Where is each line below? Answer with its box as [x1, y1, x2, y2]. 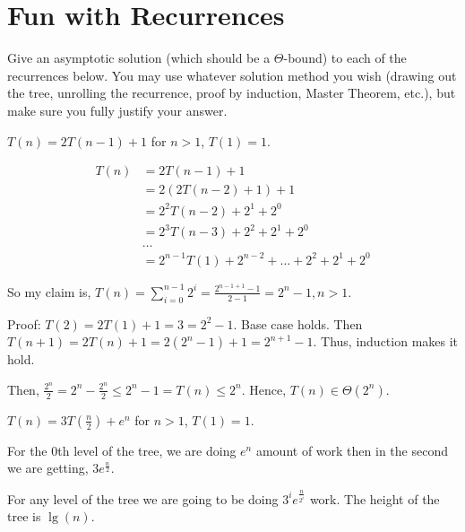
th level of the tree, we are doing [57, 440, 237, 459]
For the [7, 440, 47, 459]
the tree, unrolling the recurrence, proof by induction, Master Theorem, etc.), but [7, 83, 456, 102]
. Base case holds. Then [233, 314, 363, 333]
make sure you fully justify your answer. [7, 100, 228, 119]
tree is [7, 507, 41, 526]
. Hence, [241, 379, 287, 398]
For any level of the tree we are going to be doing [7, 489, 279, 508]
